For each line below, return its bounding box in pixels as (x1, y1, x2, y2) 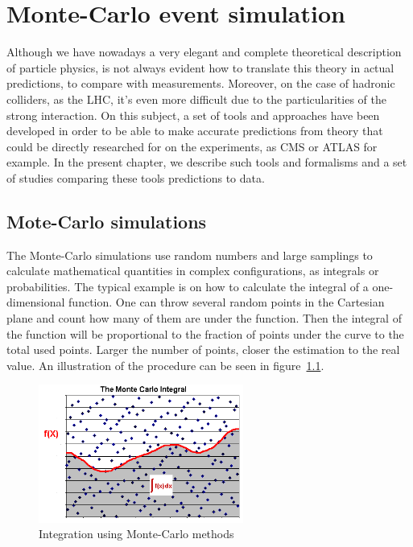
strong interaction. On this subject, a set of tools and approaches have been (6, 106, 380, 123)
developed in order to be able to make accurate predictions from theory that (6, 122, 383, 139)
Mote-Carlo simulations (6, 208, 207, 233)
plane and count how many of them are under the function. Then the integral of (6, 310, 402, 327)
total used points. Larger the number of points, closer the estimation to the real (6, 341, 400, 358)
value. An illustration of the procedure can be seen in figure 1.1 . (6, 356, 324, 373)
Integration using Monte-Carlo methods (39, 525, 234, 542)
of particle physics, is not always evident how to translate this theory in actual (6, 59, 394, 76)
